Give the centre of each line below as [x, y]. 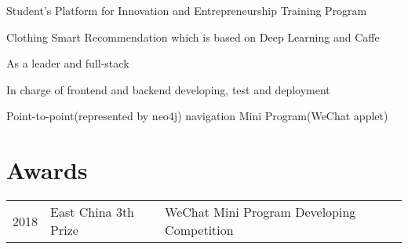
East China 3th [93, 212]
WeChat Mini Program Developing [260, 212]
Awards [47, 170]
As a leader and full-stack [68, 63]
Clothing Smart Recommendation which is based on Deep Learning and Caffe [193, 37]
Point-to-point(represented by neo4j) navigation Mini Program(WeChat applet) [197, 116]
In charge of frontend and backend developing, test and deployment [168, 89]
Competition [199, 230]
